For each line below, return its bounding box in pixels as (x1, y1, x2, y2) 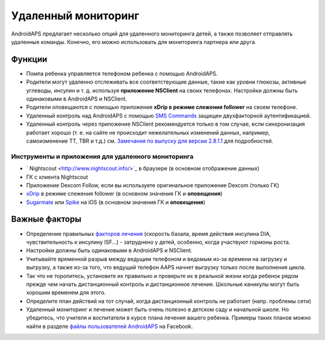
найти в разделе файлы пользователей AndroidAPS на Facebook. (26, 323, 193, 330)
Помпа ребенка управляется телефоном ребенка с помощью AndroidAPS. (26, 70, 218, 77)
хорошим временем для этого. (26, 289, 107, 296)
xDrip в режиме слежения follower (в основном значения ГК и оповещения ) (26, 190, 223, 197)
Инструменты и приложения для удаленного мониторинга (11, 152, 194, 161)
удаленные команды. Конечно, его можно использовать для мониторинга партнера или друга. (11, 38, 257, 45)
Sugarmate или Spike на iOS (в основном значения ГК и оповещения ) (26, 199, 206, 206)
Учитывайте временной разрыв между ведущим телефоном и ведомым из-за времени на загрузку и (26, 255, 287, 262)
